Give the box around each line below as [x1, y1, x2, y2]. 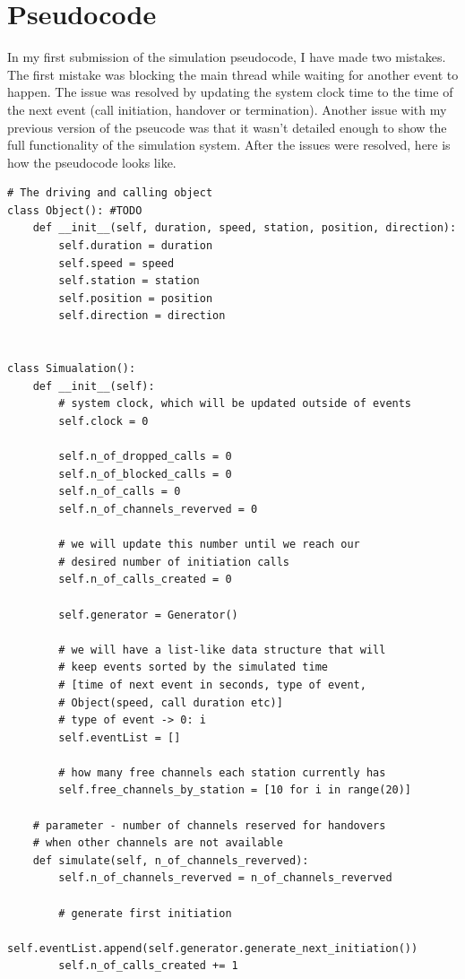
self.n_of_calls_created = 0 [58, 573, 232, 586]
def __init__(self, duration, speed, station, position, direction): [32, 221, 457, 235]
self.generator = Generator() [58, 608, 238, 621]
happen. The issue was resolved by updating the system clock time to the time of [7, 82, 453, 101]
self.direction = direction [58, 309, 226, 323]
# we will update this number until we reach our [58, 538, 360, 551]
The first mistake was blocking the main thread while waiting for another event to [7, 65, 459, 83]
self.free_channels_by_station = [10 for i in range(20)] [58, 784, 412, 797]
